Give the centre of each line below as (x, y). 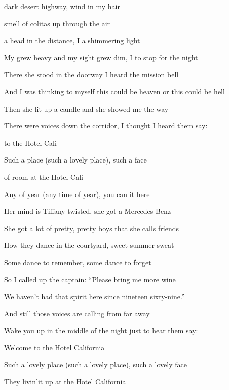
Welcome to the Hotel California (54, 347)
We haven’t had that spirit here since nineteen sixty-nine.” (94, 296)
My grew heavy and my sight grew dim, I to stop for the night (101, 57)
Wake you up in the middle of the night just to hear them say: (101, 330)
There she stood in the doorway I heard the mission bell (91, 74)
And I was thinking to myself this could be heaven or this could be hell (114, 91)
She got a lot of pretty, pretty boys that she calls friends (91, 228)
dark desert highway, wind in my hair (62, 6)
